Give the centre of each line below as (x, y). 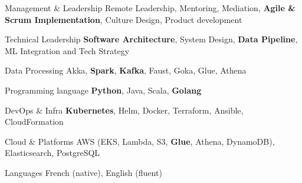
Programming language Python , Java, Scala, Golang (103, 90)
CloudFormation (34, 122)
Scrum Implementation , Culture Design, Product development (124, 19)
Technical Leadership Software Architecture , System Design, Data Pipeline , (151, 39)
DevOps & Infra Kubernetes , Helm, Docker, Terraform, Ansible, (124, 110)
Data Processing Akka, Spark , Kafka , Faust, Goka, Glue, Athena (126, 70)
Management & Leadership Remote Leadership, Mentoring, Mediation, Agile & (150, 8)
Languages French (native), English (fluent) (83, 172)
